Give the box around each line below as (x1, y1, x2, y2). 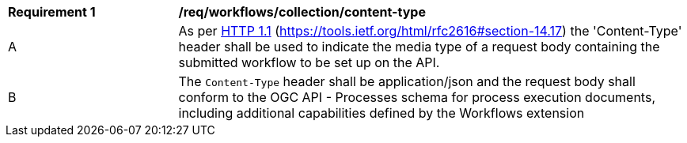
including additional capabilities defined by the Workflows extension (178, 105, 585, 121)
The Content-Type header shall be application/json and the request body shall (178, 73, 636, 89)
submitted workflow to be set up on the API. (178, 55, 440, 70)
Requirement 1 (8, 4, 96, 20)
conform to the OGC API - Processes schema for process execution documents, (178, 89, 655, 105)
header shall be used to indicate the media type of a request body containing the (178, 39, 660, 55)
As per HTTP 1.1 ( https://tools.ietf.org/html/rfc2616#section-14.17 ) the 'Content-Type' (178, 23, 682, 39)
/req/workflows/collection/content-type (178, 4, 426, 20)
